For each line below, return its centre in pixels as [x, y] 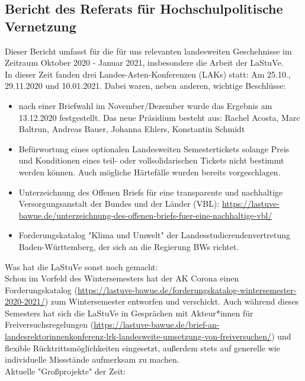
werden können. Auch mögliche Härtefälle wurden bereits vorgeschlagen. [150, 172]
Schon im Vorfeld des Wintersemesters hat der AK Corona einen [122, 278]
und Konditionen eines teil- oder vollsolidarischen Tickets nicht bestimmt [151, 160]
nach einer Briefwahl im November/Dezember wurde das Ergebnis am [145, 105]
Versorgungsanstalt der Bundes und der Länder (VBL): [119, 204]
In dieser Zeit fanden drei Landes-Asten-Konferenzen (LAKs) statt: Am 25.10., [148, 74]
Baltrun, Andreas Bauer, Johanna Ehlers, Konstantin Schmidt [132, 129]
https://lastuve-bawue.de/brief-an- [157, 324]
